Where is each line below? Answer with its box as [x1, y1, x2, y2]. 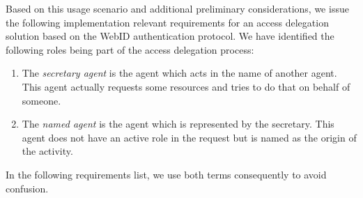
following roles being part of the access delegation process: [6, 42, 254, 56]
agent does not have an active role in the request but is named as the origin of [22, 130, 357, 144]
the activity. [22, 144, 73, 158]
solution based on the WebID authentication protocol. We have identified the [6, 29, 334, 43]
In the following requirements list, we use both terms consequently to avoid [6, 167, 327, 181]
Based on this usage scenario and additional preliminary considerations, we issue [6, 1, 349, 15]
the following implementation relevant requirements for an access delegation [6, 15, 329, 29]
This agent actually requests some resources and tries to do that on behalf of [22, 79, 350, 93]
